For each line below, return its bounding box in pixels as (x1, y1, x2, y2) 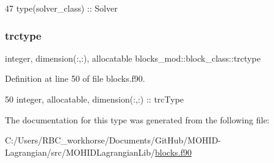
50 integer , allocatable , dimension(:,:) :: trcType (5, 93, 184, 105)
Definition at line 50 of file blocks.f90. (5, 72, 145, 85)
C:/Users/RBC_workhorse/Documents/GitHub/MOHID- (5, 134, 222, 147)
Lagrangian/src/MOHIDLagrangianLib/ (5, 145, 156, 158)
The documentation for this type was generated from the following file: (5, 113, 270, 126)
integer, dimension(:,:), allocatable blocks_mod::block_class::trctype (5, 51, 261, 64)
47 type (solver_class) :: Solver (5, 2, 118, 14)
